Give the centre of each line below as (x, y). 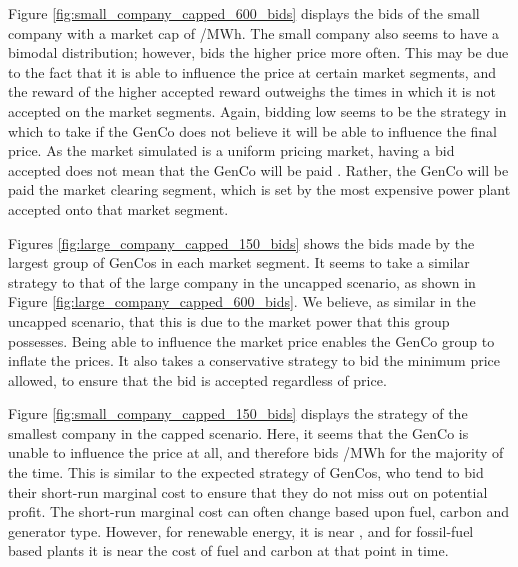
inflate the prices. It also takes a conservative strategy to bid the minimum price (254, 360)
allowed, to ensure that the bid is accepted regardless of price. (197, 379)
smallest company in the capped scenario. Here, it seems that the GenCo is (238, 432)
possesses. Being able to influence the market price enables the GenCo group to (251, 340)
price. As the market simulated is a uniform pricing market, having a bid (231, 150)
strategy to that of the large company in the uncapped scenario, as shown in (242, 281)
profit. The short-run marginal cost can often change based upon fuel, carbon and (258, 511)
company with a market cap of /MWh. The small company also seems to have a (254, 32)
